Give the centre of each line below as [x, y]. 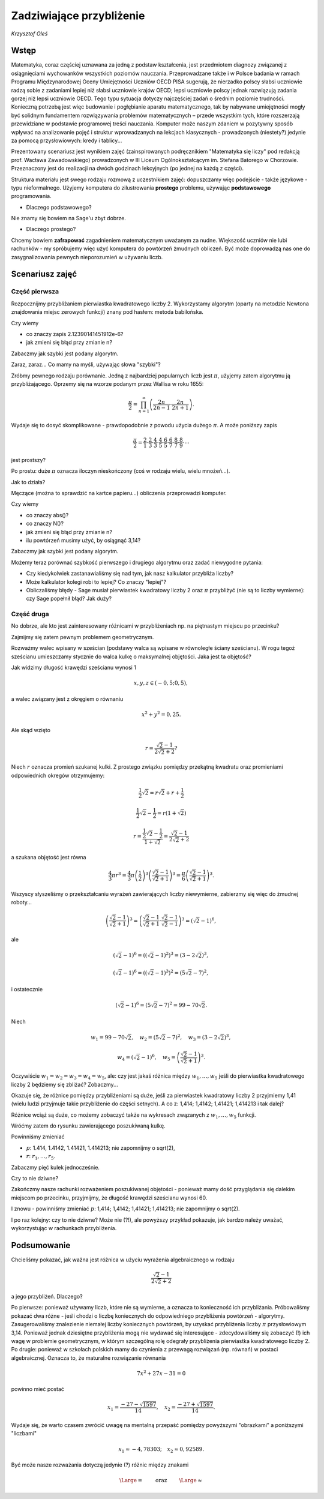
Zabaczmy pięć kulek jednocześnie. [55, 1167]
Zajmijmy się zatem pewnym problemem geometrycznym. [82, 637]
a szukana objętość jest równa [49, 857]
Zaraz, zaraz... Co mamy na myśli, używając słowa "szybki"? [86, 365]
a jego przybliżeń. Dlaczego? [47, 1297]
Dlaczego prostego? [51, 229]
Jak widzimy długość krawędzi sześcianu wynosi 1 [73, 667]
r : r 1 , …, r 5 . [41, 1157]
